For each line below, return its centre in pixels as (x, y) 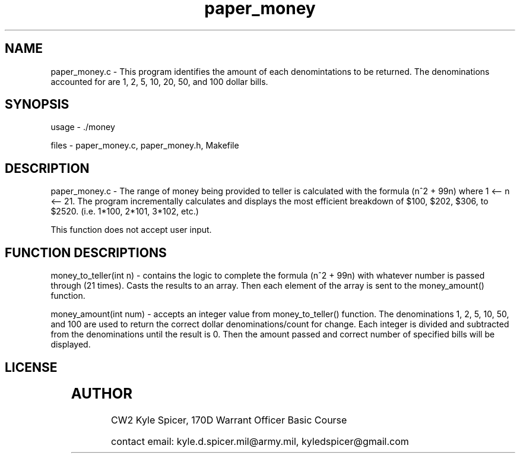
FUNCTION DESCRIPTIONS (86, 252)
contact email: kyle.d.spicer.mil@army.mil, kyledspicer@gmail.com (260, 441)
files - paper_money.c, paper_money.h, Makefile (145, 146)
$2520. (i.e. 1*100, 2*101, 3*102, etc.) (125, 211)
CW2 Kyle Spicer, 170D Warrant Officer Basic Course (229, 420)
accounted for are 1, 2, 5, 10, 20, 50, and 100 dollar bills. (159, 81)
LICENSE (31, 367)
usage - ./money (83, 127)
